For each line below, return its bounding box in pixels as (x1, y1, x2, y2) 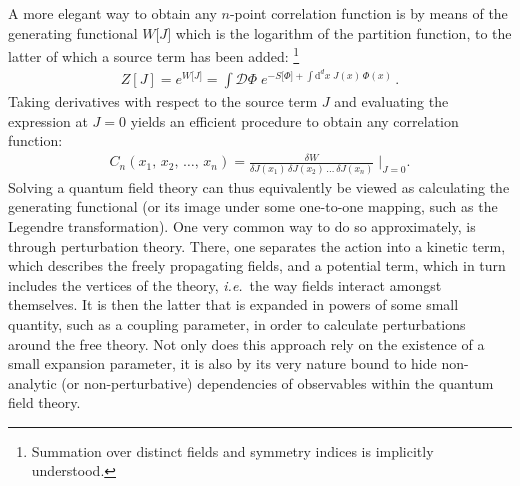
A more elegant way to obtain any (8, 3, 217, 23)
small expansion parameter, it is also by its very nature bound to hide (8, 353, 437, 374)
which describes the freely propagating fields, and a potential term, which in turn (8, 255, 506, 276)
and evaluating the (334, 91, 449, 112)
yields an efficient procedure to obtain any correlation (130, 110, 459, 131)
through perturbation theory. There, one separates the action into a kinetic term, (8, 235, 506, 256)
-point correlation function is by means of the (229, 3, 508, 23)
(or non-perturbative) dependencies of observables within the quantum (61, 372, 494, 393)
